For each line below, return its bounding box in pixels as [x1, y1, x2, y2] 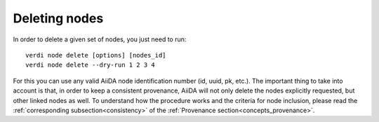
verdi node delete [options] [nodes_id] [25, 51, 166, 59]
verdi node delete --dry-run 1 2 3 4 [25, 61, 156, 69]
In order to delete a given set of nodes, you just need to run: [13, 35, 187, 43]
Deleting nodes [13, 11, 104, 26]
